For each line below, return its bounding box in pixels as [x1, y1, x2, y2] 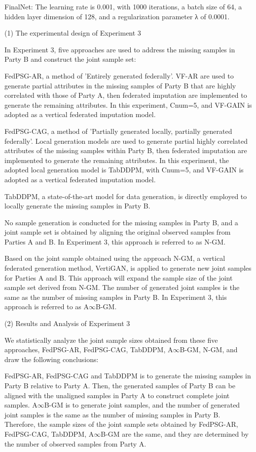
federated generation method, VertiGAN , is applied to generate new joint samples [4, 263, 252, 273]
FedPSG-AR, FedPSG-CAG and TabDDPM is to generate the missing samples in [4, 370, 251, 381]
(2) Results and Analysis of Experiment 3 [4, 318, 130, 329]
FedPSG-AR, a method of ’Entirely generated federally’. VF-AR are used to [4, 70, 234, 81]
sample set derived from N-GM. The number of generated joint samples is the [4, 282, 240, 292]
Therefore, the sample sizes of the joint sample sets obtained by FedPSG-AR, [4, 419, 238, 429]
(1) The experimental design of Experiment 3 [4, 28, 141, 38]
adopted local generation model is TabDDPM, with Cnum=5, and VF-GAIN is [4, 164, 244, 175]
